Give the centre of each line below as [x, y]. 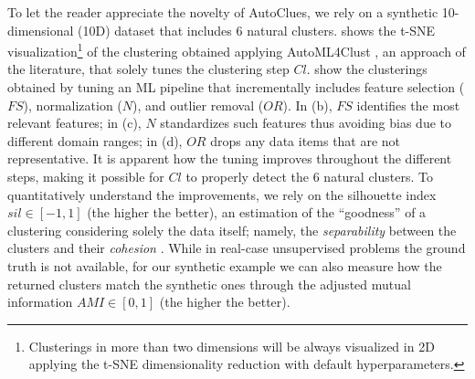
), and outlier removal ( [198, 105]
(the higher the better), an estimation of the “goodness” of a [257, 212]
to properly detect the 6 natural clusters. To [309, 176]
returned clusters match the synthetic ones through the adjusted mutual [209, 284]
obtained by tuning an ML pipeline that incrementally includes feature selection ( [236, 87]
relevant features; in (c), [74, 123]
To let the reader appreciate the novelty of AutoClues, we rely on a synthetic [223, 12]
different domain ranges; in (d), [95, 140]
